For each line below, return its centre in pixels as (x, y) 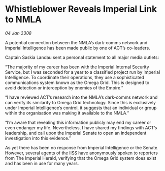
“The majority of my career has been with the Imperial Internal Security (77, 67)
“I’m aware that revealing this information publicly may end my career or (78, 122)
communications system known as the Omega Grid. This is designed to (77, 83)
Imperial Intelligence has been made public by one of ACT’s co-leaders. (78, 48)
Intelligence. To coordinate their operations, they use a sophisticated (75, 77)
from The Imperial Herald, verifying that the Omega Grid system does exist (81, 158)
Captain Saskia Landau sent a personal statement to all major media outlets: (82, 57)
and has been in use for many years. (42, 163)
